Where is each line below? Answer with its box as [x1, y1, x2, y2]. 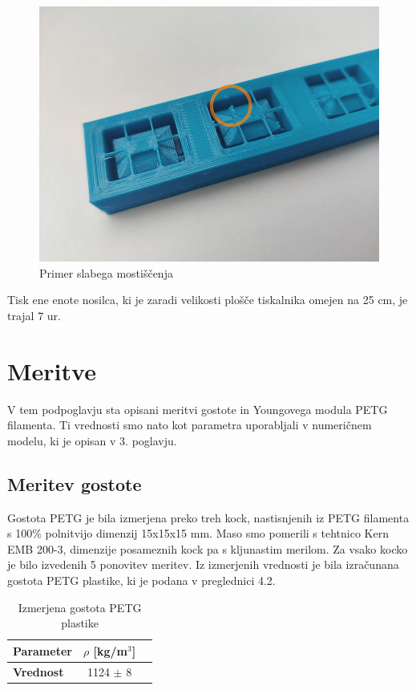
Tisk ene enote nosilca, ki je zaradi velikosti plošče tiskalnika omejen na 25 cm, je [7, 291, 408, 308]
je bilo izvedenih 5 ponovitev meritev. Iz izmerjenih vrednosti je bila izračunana [7, 556, 399, 573]
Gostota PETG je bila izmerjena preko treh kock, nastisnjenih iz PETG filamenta [7, 509, 410, 526]
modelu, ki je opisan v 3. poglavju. [7, 432, 177, 448]
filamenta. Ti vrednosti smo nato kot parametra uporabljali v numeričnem [7, 416, 372, 433]
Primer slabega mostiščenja [39, 264, 173, 281]
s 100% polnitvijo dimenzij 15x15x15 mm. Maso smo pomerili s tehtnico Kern [7, 525, 389, 542]
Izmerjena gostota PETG [18, 599, 142, 615]
